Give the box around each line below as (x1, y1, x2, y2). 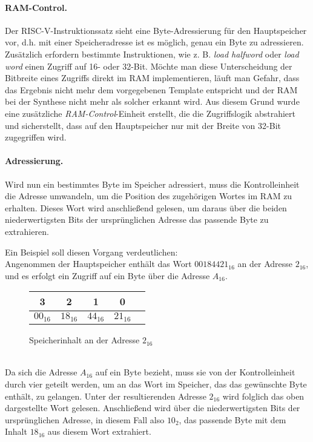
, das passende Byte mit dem (179, 413, 286, 426)
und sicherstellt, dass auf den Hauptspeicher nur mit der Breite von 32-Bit (5, 119, 281, 131)
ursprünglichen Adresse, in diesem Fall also (5, 413, 165, 426)
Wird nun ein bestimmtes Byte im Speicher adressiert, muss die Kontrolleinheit (5, 177, 300, 190)
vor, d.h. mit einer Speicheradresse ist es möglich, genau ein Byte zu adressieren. (5, 36, 304, 48)
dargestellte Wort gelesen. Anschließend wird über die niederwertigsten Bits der (5, 401, 300, 414)
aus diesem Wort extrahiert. (47, 425, 151, 438)
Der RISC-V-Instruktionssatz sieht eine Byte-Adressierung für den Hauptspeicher (5, 24, 307, 36)
